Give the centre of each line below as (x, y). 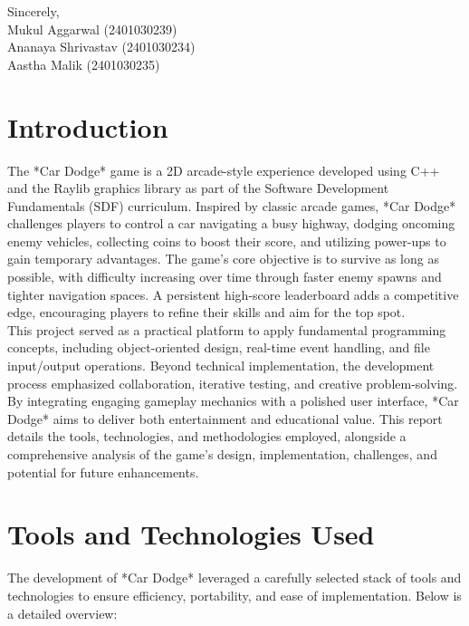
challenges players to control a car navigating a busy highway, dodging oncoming (231, 223)
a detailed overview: (62, 613)
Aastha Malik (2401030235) (84, 64)
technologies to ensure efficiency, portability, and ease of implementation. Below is (234, 595)
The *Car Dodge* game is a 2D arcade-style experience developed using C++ (224, 170)
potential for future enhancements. (103, 472)
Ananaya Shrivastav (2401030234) (101, 47)
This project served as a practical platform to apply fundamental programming (227, 329)
